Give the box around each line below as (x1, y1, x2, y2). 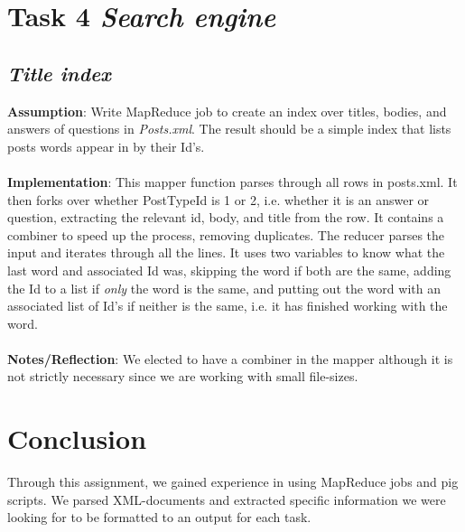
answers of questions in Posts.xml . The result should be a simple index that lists (7, 119, 451, 138)
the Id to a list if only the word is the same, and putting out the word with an (7, 278, 441, 297)
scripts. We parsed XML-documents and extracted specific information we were (7, 490, 446, 509)
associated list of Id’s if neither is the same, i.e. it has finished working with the (7, 296, 448, 315)
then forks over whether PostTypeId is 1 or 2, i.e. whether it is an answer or (7, 190, 430, 209)
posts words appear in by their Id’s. (7, 136, 205, 155)
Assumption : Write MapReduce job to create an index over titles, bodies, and (7, 101, 447, 120)
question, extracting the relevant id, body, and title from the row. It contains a (7, 208, 444, 227)
